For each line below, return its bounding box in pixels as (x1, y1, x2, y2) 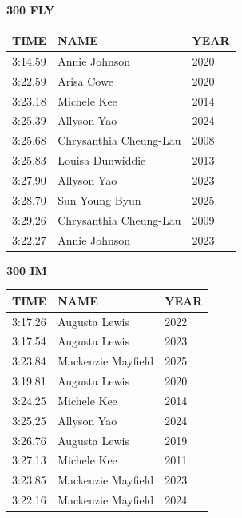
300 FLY (6, 2, 55, 18)
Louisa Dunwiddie (58, 152, 146, 169)
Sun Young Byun (58, 191, 141, 208)
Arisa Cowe (58, 72, 113, 89)
